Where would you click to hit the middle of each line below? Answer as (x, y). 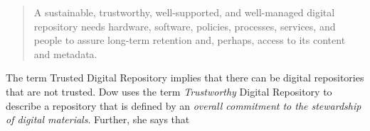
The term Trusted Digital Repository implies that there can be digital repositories (185, 78)
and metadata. (65, 53)
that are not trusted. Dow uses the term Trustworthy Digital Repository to (169, 91)
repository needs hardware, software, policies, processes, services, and (185, 26)
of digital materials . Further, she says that (98, 119)
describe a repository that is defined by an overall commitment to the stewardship (184, 105)
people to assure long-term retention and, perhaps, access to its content (190, 40)
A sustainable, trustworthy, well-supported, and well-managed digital (184, 12)
